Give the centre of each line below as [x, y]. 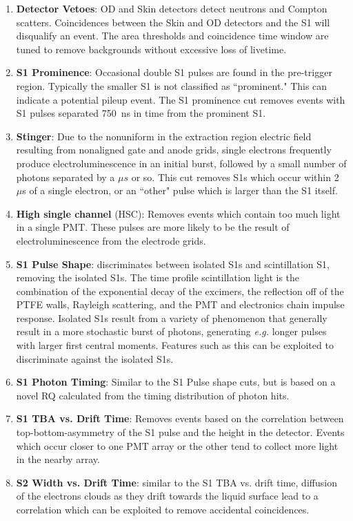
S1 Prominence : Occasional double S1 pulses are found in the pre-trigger [174, 72]
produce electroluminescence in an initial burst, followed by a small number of [181, 163]
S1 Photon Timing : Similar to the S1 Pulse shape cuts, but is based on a [176, 382]
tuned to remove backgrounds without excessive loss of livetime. [151, 49]
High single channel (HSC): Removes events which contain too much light [178, 213]
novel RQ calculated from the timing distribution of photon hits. [153, 395]
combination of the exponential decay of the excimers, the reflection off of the [180, 291]
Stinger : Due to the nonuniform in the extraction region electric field [164, 136]
